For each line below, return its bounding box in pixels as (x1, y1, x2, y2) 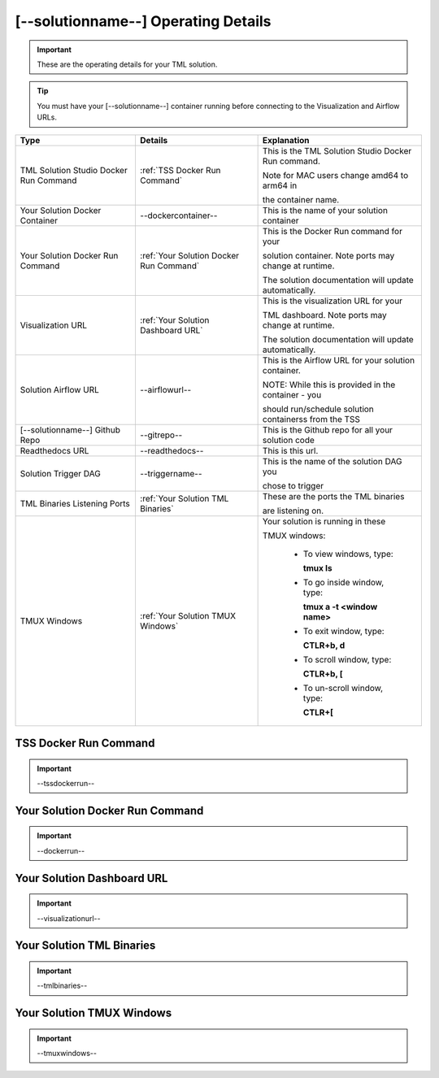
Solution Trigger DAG (20, 467, 101, 479)
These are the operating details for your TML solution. (37, 59, 218, 69)
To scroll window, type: (302, 654, 392, 665)
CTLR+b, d (302, 639, 346, 650)
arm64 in (262, 180, 298, 191)
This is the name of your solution (262, 204, 388, 215)
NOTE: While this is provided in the (262, 379, 396, 390)
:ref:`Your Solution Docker (139, 250, 240, 261)
